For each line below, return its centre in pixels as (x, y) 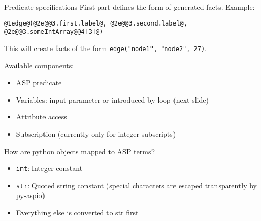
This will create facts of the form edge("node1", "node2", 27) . (105, 48)
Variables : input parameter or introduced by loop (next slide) (112, 99)
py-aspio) (30, 195)
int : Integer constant (49, 168)
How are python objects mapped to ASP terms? (80, 151)
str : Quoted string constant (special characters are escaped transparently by (136, 185)
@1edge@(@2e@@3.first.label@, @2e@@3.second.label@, (96, 23)
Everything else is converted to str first (77, 213)
